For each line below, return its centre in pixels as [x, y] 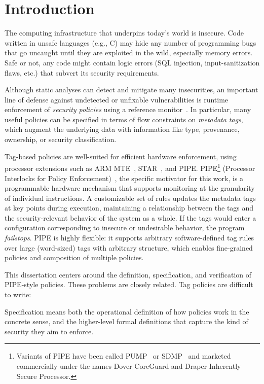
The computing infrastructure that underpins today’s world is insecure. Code [124, 33]
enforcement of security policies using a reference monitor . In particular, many [128, 109]
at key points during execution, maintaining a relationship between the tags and [129, 208]
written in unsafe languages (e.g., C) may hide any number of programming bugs [130, 42]
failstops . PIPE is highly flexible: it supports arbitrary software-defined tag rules [129, 238]
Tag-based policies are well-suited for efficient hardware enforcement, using [121, 156]
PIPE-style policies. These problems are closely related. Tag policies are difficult [129, 284]
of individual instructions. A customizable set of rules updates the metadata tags [130, 198]
